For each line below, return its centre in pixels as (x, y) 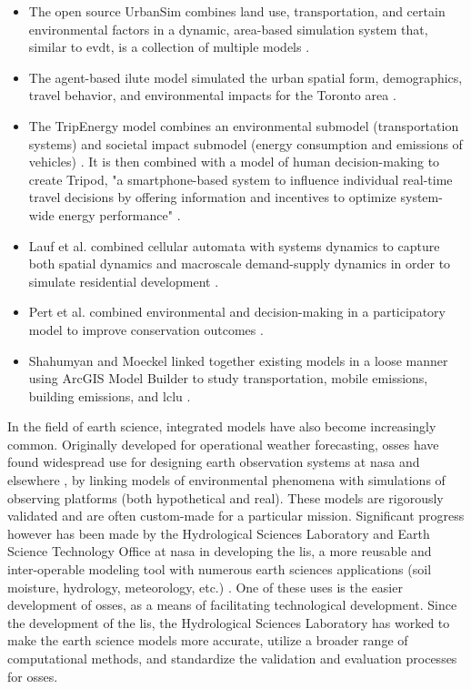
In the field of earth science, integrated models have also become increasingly (222, 426)
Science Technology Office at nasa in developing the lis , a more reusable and (220, 551)
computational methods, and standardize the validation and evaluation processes (232, 658)
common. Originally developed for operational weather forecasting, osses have (223, 444)
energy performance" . (120, 214)
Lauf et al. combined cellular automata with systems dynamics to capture (234, 245)
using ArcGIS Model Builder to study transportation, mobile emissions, (228, 378)
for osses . (33, 676)
